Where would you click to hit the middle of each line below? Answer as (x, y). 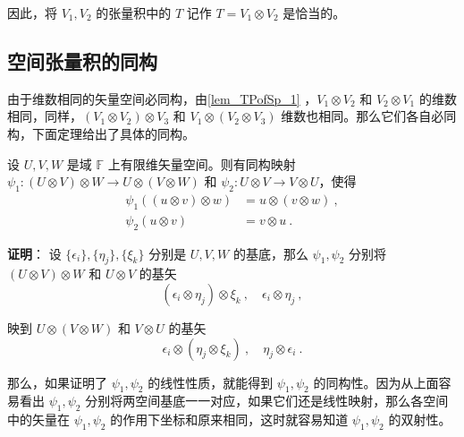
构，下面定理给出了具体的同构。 (101, 133)
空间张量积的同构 (82, 60)
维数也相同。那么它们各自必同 (369, 116)
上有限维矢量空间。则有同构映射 (202, 163)
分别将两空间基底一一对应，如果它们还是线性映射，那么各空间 (267, 401)
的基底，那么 (270, 253)
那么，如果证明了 (57, 382)
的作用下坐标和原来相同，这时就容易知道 (229, 420)
